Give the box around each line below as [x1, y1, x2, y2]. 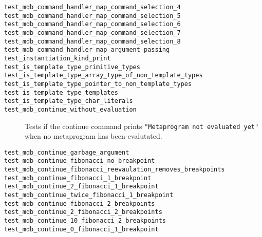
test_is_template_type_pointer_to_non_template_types [4, 80, 192, 88]
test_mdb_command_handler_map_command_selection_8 [4, 37, 181, 45]
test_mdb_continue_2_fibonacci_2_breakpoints [4, 208, 162, 216]
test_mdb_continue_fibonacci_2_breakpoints [4, 200, 155, 207]
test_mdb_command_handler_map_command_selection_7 [4, 29, 181, 36]
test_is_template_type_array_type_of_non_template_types [4, 72, 203, 79]
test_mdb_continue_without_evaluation [4, 105, 137, 113]
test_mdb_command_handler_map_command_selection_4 [4, 4, 181, 11]
